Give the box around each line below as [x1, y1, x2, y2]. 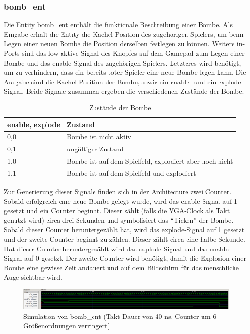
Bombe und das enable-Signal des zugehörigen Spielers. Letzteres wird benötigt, [4, 57, 241, 67]
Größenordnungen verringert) [23, 320, 110, 331]
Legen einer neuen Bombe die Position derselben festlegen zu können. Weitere [4, 38, 235, 49]
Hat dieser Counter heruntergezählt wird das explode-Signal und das [4, 243, 208, 253]
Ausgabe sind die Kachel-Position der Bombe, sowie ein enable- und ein [4, 76, 217, 86]
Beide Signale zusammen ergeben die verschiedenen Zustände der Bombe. [26, 86, 244, 96]
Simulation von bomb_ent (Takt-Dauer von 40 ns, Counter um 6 [23, 311, 217, 321]
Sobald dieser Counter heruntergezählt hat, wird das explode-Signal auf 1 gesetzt [4, 224, 245, 234]
